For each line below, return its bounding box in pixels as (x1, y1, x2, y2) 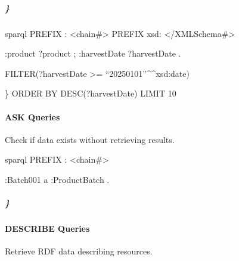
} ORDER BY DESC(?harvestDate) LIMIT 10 (5, 87, 176, 100)
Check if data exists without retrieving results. (5, 133, 175, 145)
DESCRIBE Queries (5, 222, 90, 235)
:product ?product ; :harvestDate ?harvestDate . (5, 47, 181, 60)
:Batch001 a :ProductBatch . (5, 173, 110, 185)
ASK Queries (5, 110, 60, 123)
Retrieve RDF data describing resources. (5, 245, 153, 257)
